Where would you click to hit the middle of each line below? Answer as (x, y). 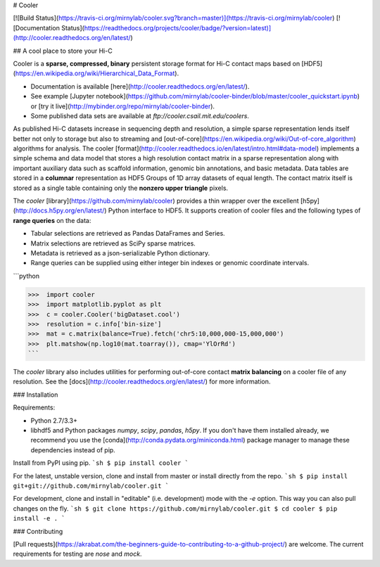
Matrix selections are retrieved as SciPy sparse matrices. (113, 243)
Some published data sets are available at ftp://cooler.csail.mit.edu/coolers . (140, 115)
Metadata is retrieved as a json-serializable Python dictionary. (120, 253)
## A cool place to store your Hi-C (63, 51)
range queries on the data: (52, 220)
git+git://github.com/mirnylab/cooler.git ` (91, 486)
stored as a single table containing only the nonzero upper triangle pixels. (121, 188)
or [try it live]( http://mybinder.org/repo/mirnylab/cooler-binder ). (122, 106)
